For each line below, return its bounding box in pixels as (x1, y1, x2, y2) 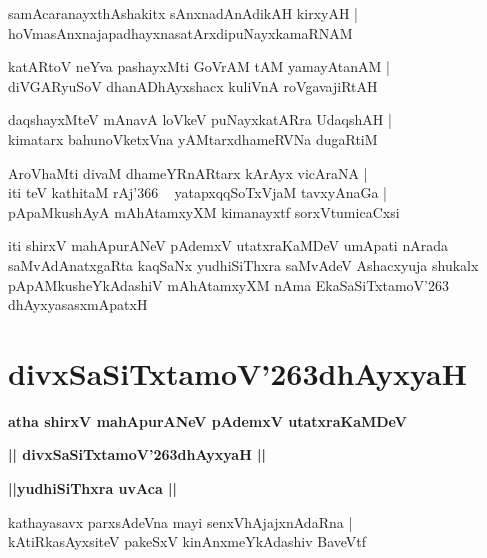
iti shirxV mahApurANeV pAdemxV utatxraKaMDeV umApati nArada (8, 235, 448, 256)
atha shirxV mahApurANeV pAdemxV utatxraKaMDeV (8, 410, 407, 431)
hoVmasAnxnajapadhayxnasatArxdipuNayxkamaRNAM (8, 22, 353, 43)
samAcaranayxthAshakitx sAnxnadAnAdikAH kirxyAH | (8, 3, 358, 23)
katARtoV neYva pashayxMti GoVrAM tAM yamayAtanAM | (8, 56, 390, 77)
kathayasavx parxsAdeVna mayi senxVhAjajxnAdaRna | (8, 511, 353, 532)
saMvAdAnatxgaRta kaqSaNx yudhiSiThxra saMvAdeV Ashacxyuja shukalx (8, 254, 479, 275)
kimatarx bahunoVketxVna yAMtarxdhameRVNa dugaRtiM (8, 128, 378, 149)
